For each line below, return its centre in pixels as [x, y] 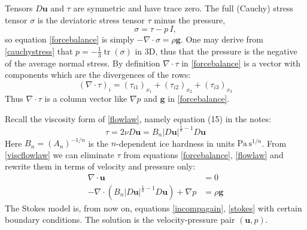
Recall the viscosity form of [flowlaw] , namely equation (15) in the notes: [138, 118]
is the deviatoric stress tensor [91, 19]
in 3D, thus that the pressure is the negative [216, 51]
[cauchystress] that [39, 51]
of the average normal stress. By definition [83, 63]
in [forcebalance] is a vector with [241, 63]
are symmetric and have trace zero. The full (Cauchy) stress [183, 8]
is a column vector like [86, 98]
